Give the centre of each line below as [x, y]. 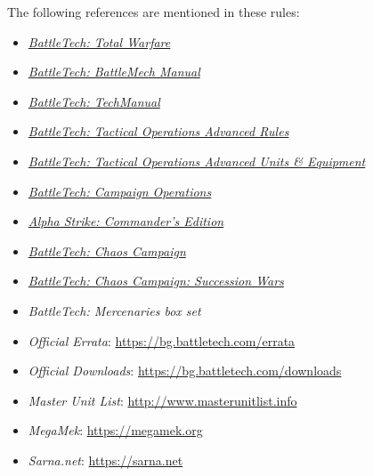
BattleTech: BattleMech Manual [114, 72]
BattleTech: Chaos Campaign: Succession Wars [156, 281]
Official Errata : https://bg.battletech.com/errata [162, 340]
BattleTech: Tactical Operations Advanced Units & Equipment [197, 161]
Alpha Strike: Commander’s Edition [126, 221]
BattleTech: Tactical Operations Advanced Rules [158, 131]
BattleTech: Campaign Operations [120, 191]
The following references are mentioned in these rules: [154, 12]
